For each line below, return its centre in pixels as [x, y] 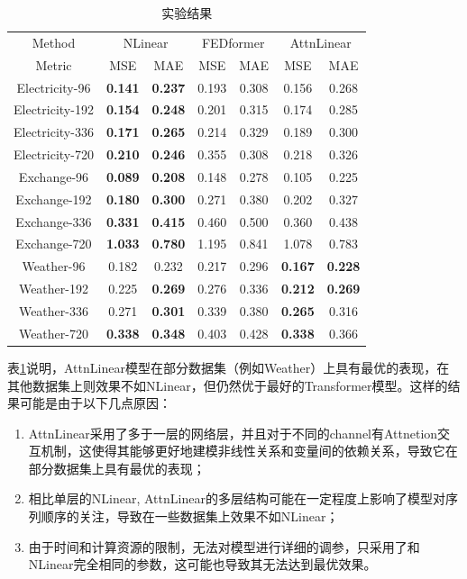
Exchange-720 [54, 244]
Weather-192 [53, 289]
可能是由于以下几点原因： [95, 403]
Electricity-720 [54, 154]
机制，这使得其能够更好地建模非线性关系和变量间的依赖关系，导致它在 [249, 451]
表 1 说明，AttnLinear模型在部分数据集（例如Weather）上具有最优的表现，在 [229, 367]
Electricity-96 [54, 87]
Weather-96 [54, 266]
